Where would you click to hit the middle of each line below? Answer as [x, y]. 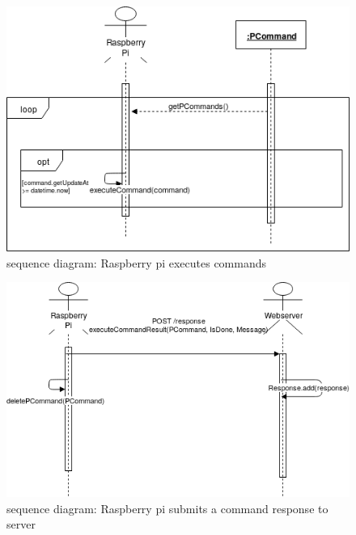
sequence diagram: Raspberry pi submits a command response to [167, 508]
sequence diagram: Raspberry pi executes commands [137, 262]
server [21, 524]
